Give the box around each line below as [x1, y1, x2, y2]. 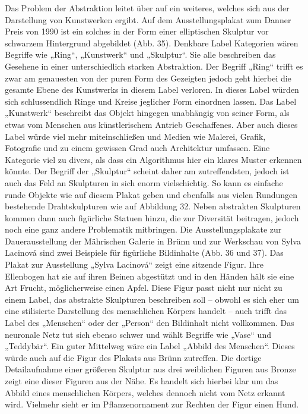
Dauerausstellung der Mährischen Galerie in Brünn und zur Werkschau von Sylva [5, 234, 301, 247]
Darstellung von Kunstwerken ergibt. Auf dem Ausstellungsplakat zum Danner [5, 13, 291, 26]
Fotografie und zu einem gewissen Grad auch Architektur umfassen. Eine [5, 142, 270, 154]
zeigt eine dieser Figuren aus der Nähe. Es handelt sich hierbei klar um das [5, 375, 278, 387]
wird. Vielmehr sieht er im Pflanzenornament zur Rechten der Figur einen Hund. [5, 398, 299, 410]
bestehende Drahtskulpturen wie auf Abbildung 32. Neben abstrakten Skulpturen [5, 200, 301, 212]
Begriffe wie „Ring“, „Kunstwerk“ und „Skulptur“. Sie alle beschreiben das [5, 48, 276, 61]
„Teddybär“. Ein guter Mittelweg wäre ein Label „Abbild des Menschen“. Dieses [5, 340, 295, 352]
